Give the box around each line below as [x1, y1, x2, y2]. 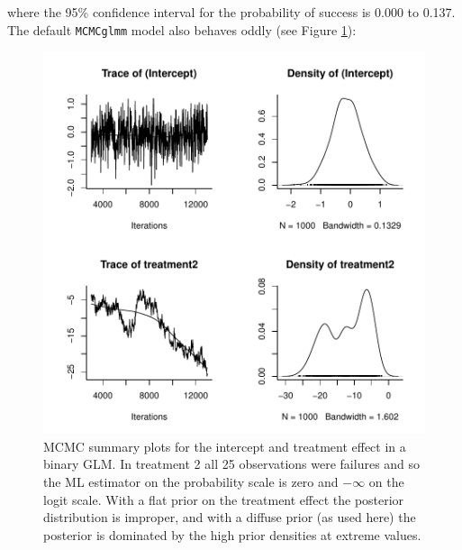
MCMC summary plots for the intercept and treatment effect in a [43, 436, 406, 455]
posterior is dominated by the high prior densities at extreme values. [43, 525, 421, 544]
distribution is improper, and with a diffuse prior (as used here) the [43, 508, 416, 527]
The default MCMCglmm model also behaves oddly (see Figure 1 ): [7, 20, 357, 39]
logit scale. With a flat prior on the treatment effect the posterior [43, 490, 404, 509]
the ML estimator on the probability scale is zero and [43, 472, 339, 491]
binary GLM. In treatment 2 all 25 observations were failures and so [43, 454, 421, 473]
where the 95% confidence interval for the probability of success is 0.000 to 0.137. [7, 3, 456, 21]
